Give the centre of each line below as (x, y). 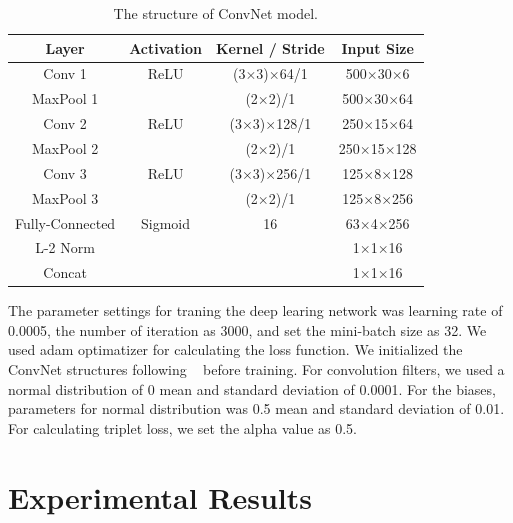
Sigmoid (166, 222)
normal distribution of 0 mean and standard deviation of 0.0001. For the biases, (252, 388)
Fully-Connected (65, 222)
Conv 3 (65, 172)
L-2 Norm (65, 247)
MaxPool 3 (65, 197)
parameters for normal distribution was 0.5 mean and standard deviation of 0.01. (256, 408)
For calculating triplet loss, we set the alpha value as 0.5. (183, 427)
